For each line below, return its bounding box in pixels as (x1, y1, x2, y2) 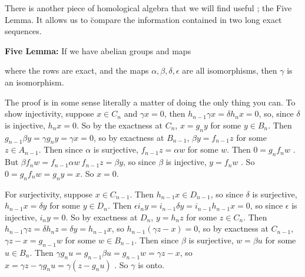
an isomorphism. (5, 75, 64, 88)
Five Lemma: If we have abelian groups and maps (5, 44, 191, 57)
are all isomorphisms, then (182, 64, 277, 77)
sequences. (5, 25, 42, 37)
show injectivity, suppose (5, 107, 94, 120)
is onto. (138, 258, 165, 271)
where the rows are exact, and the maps (5, 64, 149, 77)
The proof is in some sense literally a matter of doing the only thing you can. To (5, 95, 296, 108)
